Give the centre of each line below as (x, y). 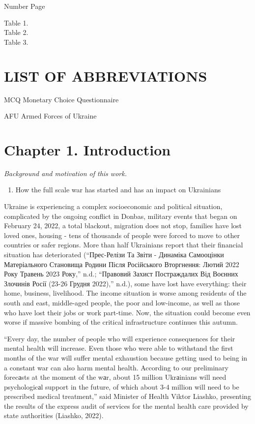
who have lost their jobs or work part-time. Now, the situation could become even (127, 312)
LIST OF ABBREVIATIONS (106, 76)
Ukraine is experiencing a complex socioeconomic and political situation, (113, 206)
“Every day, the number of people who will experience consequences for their (120, 338)
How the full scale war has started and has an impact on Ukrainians (118, 190)
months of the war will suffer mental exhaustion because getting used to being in (126, 357)
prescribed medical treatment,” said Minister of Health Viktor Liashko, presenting (127, 396)
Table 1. (16, 22)
